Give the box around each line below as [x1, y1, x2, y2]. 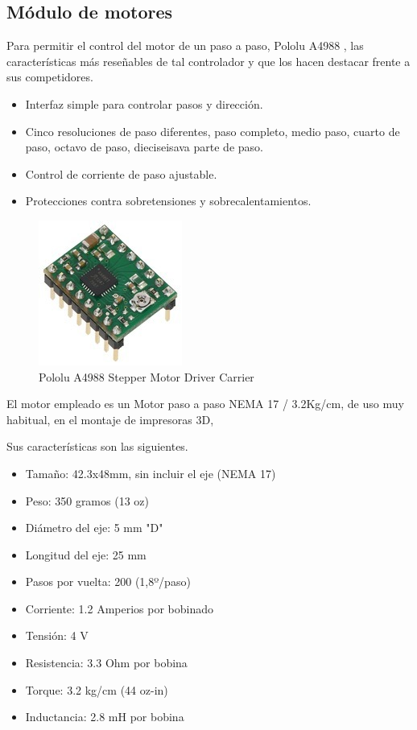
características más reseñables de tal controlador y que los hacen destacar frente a [6, 52, 411, 69]
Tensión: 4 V [25, 627, 89, 644]
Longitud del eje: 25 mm [25, 546, 147, 563]
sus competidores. [6, 68, 93, 85]
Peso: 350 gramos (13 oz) [25, 492, 149, 509]
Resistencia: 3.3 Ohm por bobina [25, 654, 188, 671]
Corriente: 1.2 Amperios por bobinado [25, 600, 214, 617]
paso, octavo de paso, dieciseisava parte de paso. [25, 138, 263, 155]
